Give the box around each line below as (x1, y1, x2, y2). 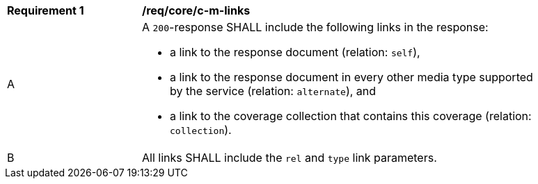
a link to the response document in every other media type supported (170, 70, 533, 84)
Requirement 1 (7, 3, 84, 17)
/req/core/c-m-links (142, 3, 251, 17)
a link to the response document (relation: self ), (170, 45, 420, 59)
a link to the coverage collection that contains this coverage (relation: (170, 109, 532, 123)
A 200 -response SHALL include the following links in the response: (142, 20, 489, 34)
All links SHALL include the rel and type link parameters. (142, 151, 437, 165)
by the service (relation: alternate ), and (170, 84, 377, 98)
